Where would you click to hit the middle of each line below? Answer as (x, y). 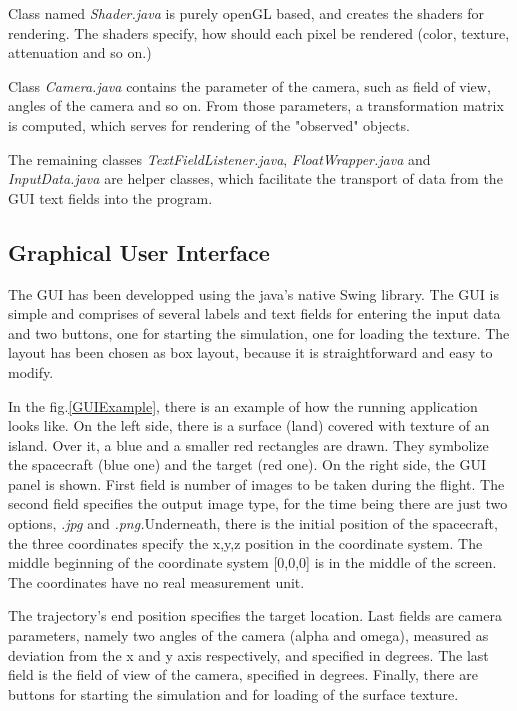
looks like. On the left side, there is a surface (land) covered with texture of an (249, 425)
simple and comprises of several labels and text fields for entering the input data (254, 313)
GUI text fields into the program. (110, 197)
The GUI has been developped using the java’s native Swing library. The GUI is (253, 293)
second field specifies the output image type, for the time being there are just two (258, 503)
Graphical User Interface (139, 251)
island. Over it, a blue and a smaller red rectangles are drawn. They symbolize (248, 444)
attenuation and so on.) (80, 52)
